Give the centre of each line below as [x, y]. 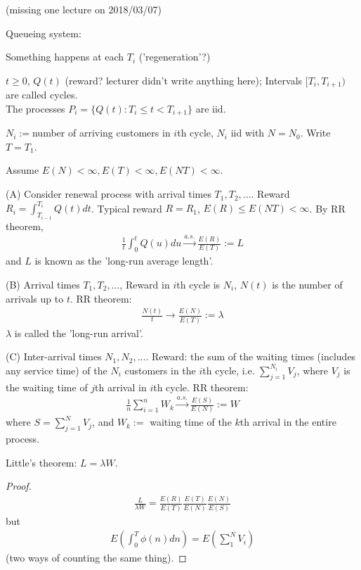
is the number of [307, 284]
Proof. [19, 486]
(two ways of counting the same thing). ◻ [96, 558]
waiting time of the [191, 422]
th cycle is [198, 284]
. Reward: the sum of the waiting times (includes [251, 356]
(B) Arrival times [43, 284]
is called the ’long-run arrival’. [79, 332]
